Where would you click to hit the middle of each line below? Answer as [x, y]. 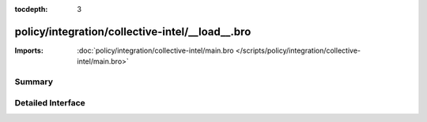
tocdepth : [31, 9]
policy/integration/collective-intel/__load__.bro [133, 31]
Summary [34, 82]
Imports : [29, 50]
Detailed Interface [50, 102]
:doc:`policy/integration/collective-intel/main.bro [155, 50]
